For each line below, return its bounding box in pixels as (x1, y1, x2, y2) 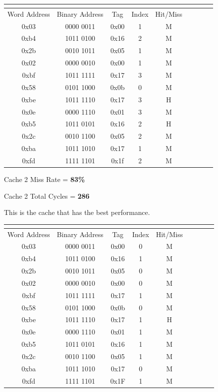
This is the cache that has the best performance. (4, 207, 150, 217)
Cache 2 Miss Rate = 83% (4, 174, 85, 184)
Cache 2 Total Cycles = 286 (4, 190, 90, 201)
